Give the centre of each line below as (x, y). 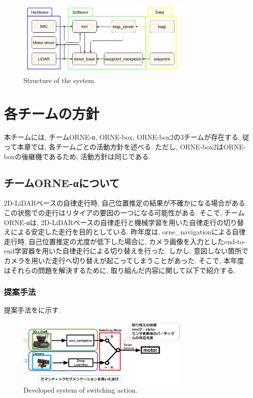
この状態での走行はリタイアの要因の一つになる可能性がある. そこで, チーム (124, 212)
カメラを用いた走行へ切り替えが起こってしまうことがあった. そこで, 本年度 (124, 260)
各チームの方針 (52, 114)
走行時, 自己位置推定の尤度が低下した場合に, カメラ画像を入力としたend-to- (125, 241)
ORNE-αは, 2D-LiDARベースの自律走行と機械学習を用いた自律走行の (114, 222)
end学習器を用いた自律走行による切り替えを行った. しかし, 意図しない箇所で (126, 251)
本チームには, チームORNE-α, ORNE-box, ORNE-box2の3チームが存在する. (122, 137)
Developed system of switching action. (81, 390)
